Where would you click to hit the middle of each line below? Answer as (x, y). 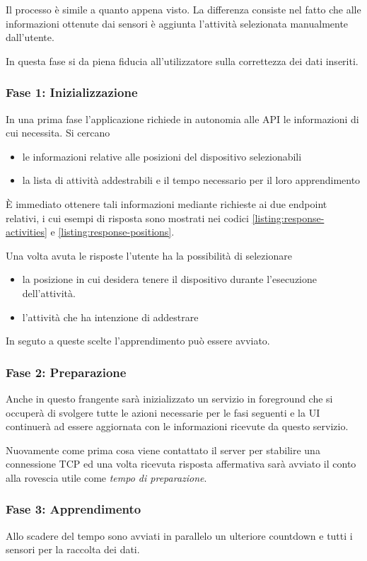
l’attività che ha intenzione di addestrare (110, 317)
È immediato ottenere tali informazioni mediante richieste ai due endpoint (167, 203)
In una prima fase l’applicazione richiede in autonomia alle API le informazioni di (182, 118)
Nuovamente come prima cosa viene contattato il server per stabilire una (163, 450)
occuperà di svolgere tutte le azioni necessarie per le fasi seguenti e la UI (163, 412)
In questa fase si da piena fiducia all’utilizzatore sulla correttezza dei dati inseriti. (182, 60)
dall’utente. (30, 37)
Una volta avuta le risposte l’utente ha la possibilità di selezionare (149, 255)
